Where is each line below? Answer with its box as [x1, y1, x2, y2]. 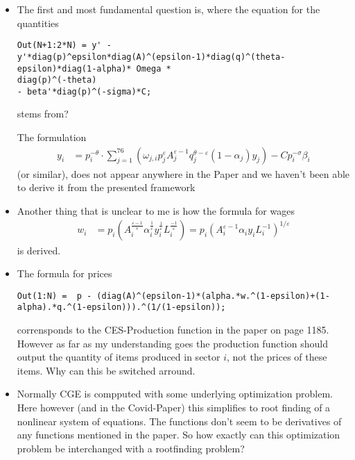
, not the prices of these [227, 350, 327, 364]
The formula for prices [17, 266, 112, 281]
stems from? [17, 106, 69, 121]
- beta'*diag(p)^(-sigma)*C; [17, 86, 152, 97]
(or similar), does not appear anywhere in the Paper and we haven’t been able [17, 166, 350, 181]
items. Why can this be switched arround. [17, 363, 196, 377]
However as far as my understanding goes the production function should [17, 336, 328, 350]
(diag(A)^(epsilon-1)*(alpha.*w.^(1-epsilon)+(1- [96, 290, 330, 301]
